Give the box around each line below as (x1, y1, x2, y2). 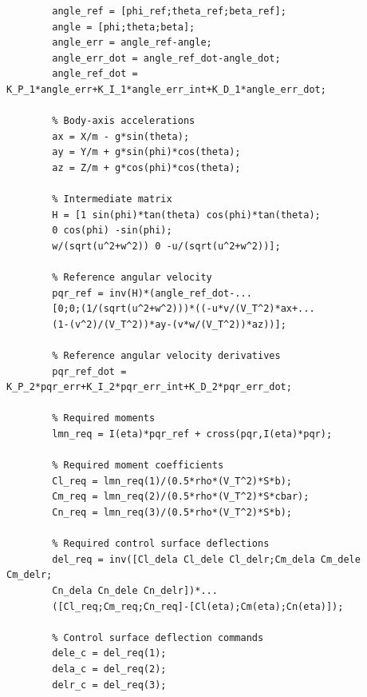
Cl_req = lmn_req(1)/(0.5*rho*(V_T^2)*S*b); (52, 475, 292, 487)
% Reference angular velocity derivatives (52, 350, 281, 362)
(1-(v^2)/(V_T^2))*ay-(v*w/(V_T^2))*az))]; (52, 318, 286, 330)
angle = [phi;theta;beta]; (52, 21, 195, 33)
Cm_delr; (6, 569, 53, 581)
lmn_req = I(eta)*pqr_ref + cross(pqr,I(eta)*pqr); (52, 428, 333, 440)
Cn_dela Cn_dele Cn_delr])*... (52, 584, 218, 596)
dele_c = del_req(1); (52, 647, 167, 659)
